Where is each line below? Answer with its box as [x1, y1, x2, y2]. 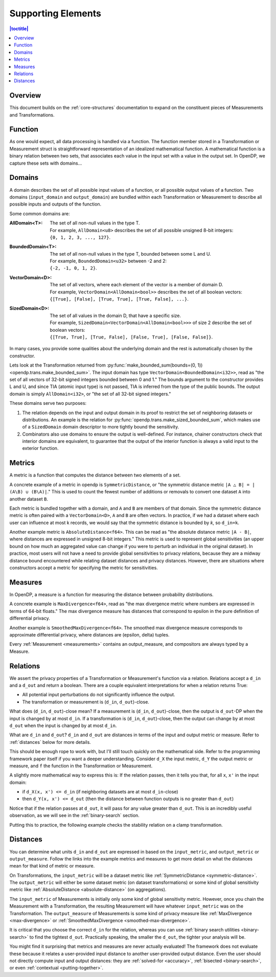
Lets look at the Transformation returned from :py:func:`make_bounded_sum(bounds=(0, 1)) [9, 362, 203, 368]
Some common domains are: [9, 210, 70, 217]
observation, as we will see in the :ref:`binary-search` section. [9, 812, 140, 819]
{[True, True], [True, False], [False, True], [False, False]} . [50, 334, 213, 340]
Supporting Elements [9, 8, 102, 19]
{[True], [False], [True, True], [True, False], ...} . [50, 296, 189, 302]
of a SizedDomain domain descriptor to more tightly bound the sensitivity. [22, 424, 179, 430]
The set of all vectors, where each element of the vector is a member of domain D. [50, 282, 223, 288]
